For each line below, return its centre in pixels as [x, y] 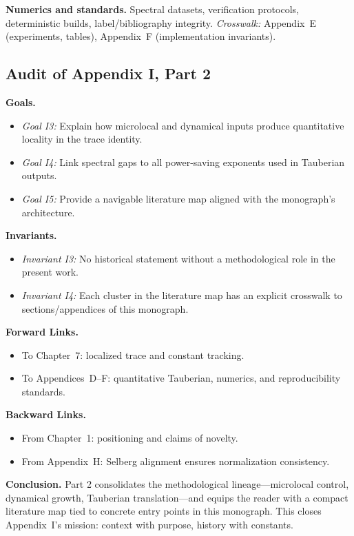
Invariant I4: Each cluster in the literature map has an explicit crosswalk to [182, 295]
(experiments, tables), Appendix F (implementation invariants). [141, 36]
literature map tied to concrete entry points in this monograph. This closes [164, 511]
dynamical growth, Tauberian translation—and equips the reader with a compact [177, 497]
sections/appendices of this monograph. [105, 308]
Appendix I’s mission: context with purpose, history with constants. [149, 525]
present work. [50, 272]
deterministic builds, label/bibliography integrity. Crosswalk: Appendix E [161, 22]
